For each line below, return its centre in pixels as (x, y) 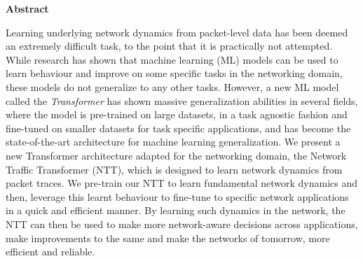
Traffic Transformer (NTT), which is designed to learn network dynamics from (174, 169)
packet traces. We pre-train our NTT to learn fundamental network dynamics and (182, 183)
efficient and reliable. (50, 252)
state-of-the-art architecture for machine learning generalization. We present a (173, 142)
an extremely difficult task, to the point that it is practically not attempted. (169, 46)
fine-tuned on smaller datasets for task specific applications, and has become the (178, 128)
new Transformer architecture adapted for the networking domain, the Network (176, 155)
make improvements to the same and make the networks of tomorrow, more (168, 238)
